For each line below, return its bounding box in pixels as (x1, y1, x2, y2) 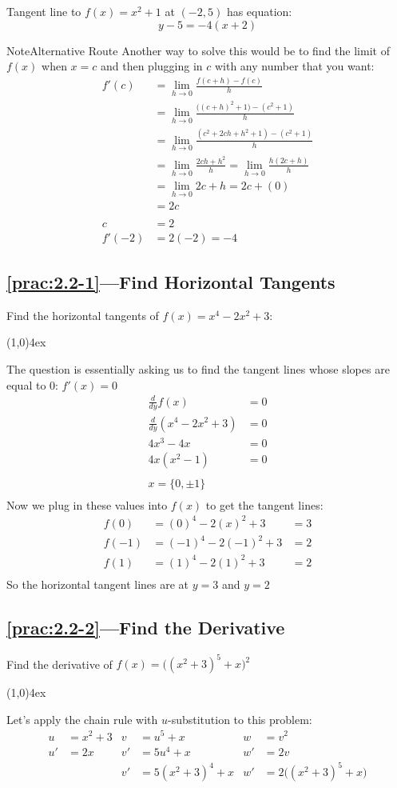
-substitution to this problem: (168, 710, 312, 727)
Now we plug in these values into (6, 496, 168, 513)
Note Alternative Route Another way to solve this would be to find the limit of (6, 42, 390, 58)
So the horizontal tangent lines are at (6, 575, 189, 592)
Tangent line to (6, 3, 81, 19)
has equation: (226, 3, 292, 19)
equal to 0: (6, 376, 58, 393)
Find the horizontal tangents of (6, 306, 159, 323)
